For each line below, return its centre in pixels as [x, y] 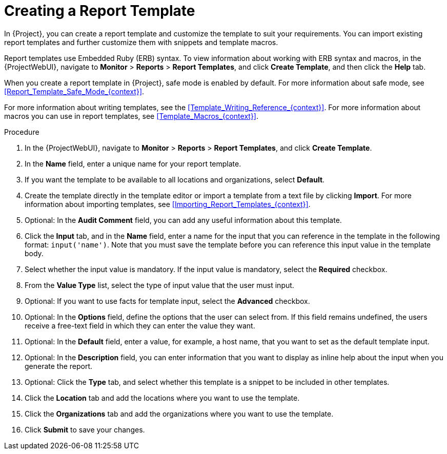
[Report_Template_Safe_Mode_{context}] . [74, 91]
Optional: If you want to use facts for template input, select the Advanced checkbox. [167, 301]
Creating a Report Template [100, 11]
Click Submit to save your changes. [85, 429]
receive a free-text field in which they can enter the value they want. [140, 325]
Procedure [22, 132]
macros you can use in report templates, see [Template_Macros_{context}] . [131, 116]
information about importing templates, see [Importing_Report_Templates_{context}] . [168, 204]
